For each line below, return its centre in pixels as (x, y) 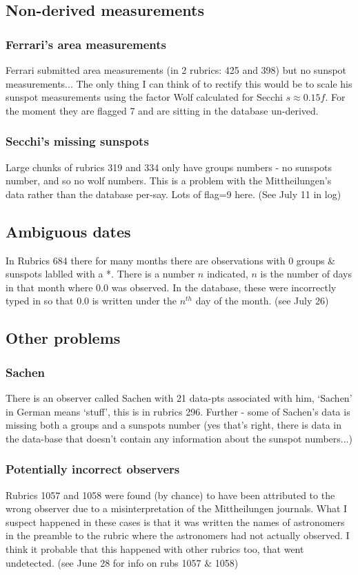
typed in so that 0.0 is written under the (91, 301)
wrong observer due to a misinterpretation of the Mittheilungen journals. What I (177, 508)
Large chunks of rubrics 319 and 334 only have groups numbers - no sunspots (169, 167)
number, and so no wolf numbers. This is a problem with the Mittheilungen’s (169, 181)
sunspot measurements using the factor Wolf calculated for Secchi (144, 97)
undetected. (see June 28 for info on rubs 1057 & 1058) (122, 562)
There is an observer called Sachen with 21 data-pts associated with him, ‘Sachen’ (179, 397)
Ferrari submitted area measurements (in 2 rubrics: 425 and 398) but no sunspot (176, 70)
